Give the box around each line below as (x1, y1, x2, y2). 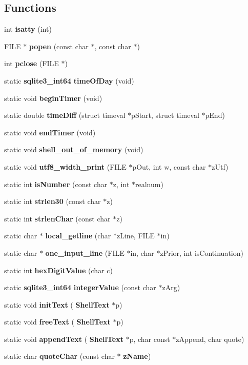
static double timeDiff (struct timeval (4, 110, 126, 120)
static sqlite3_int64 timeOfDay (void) (4, 75, 134, 86)
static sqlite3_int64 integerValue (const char (4, 282, 156, 293)
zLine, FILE (117, 230, 155, 241)
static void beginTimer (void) (4, 92, 102, 103)
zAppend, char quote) (176, 333, 244, 344)
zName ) (123, 351, 151, 361)
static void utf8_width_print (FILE (4, 161, 127, 172)
